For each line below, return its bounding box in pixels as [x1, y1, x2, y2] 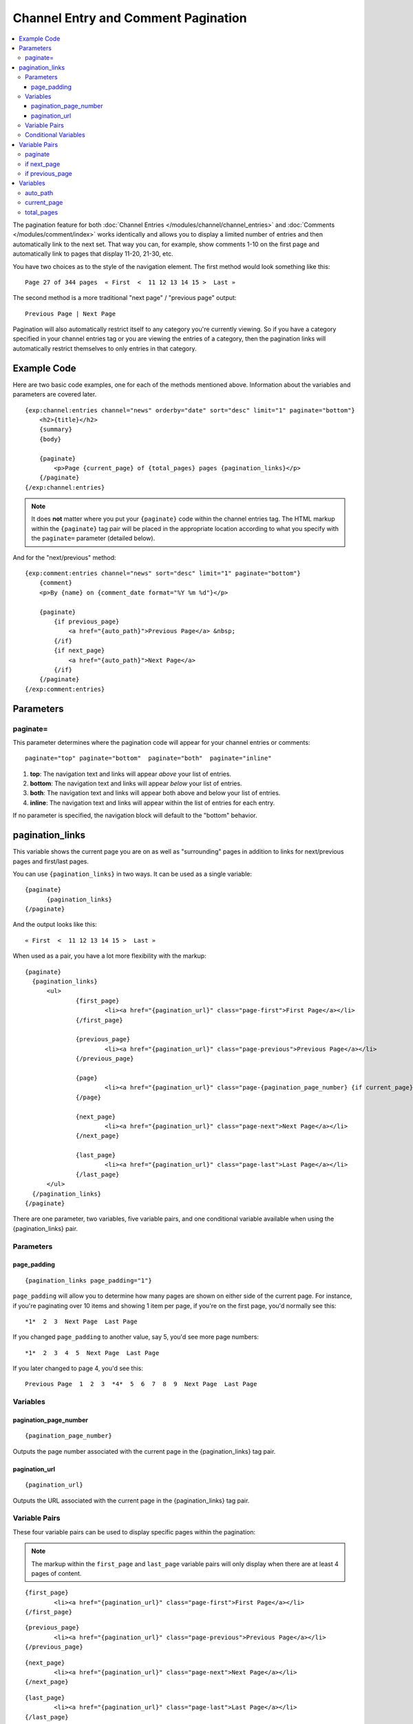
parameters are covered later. [12, 390, 97, 399]
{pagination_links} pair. [12, 1224, 78, 1232]
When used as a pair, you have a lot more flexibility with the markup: [12, 952, 206, 960]
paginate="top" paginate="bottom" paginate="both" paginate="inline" [25, 754, 272, 762]
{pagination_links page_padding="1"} [25, 1276, 153, 1284]
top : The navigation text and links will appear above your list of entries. [30, 770, 232, 778]
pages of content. [31, 1569, 82, 1577]
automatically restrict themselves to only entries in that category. [12, 344, 197, 352]
